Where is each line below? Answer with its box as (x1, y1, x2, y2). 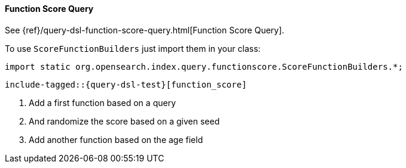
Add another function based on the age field (29, 134, 203, 145)
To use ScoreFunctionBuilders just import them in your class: (5, 43, 261, 54)
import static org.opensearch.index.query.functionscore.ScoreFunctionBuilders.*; (5, 61, 403, 71)
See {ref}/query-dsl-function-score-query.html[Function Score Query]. (5, 24, 285, 35)
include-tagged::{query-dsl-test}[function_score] (5, 79, 247, 89)
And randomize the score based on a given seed (29, 116, 220, 126)
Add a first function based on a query (29, 97, 176, 108)
